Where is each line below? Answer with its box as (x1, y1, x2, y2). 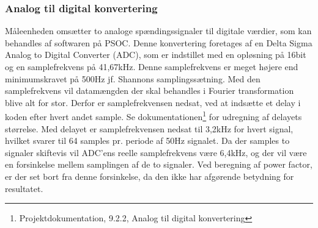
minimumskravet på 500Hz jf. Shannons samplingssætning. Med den (5, 72, 261, 85)
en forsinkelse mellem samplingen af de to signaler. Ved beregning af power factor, (5, 158, 312, 171)
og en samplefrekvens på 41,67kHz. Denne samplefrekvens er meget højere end (5, 60, 298, 73)
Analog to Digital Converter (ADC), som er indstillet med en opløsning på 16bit (5, 48, 306, 61)
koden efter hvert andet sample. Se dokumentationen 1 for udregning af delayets (5, 109, 302, 123)
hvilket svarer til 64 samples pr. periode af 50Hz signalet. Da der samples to (5, 134, 290, 147)
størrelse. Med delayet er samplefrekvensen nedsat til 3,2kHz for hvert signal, (5, 122, 294, 135)
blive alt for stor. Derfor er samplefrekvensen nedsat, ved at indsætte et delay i (5, 96, 301, 109)
